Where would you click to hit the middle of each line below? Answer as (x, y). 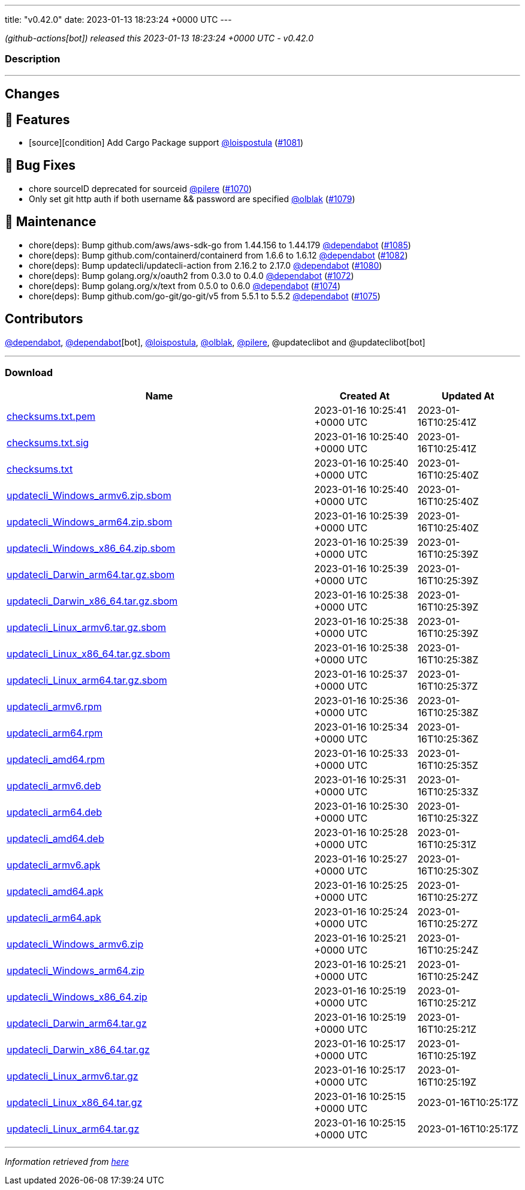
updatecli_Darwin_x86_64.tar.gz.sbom (92, 601)
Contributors (44, 319)
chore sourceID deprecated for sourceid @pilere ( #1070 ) (141, 188)
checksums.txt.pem (51, 417)
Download (29, 372)
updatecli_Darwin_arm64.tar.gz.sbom (91, 575)
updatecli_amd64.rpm (56, 760)
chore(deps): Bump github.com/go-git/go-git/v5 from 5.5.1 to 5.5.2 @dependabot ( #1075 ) (205, 296)
